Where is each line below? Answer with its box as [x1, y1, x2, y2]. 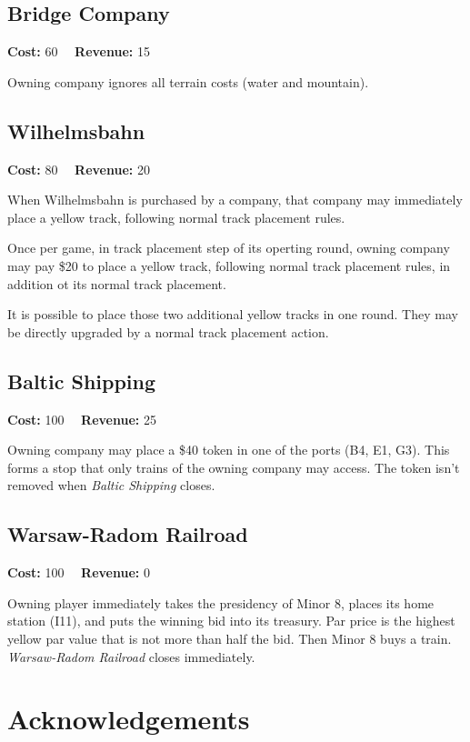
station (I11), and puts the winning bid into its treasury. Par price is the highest [7, 611, 455, 630]
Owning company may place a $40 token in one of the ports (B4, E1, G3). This [7, 440, 450, 459]
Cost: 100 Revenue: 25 [7, 409, 156, 428]
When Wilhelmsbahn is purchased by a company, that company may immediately [7, 190, 463, 209]
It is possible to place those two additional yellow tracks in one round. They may [7, 305, 458, 324]
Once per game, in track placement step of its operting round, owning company [7, 238, 450, 257]
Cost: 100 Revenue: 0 [7, 563, 150, 582]
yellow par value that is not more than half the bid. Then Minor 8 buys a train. [7, 628, 452, 647]
